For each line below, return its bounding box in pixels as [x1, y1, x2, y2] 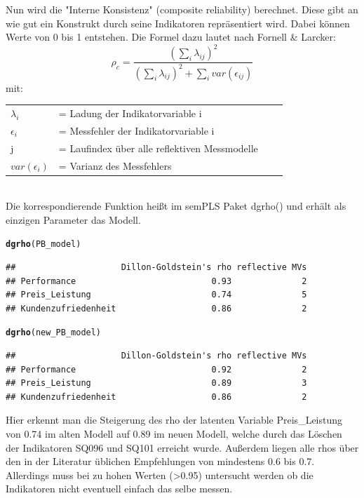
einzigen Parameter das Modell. [6, 212, 141, 227]
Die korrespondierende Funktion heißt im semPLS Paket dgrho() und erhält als [6, 198, 346, 213]
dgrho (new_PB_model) [6, 328, 102, 338]
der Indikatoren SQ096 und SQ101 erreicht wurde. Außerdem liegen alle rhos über [6, 440, 359, 455]
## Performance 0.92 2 [6, 364, 307, 375]
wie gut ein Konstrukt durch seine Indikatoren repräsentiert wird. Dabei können [6, 15, 350, 30]
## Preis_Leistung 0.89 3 [6, 378, 307, 389]
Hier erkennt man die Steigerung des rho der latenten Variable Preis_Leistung [6, 412, 343, 427]
